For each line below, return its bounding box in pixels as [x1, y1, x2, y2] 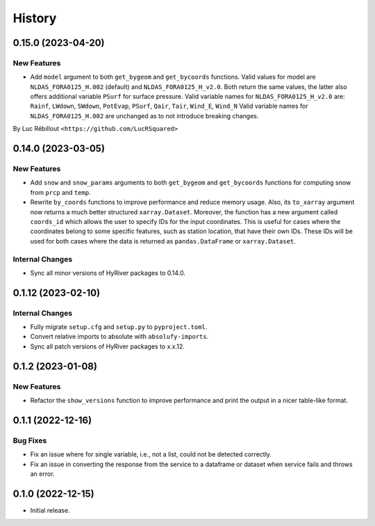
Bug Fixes [12, 436, 47, 445]
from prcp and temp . [30, 188, 91, 196]
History [12, 10, 57, 26]
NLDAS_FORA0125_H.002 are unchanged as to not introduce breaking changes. [30, 111, 259, 120]
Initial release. [30, 506, 70, 514]
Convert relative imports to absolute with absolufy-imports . [30, 333, 209, 341]
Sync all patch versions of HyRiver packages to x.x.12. [30, 342, 185, 351]
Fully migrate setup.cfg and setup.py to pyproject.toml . [30, 323, 208, 331]
